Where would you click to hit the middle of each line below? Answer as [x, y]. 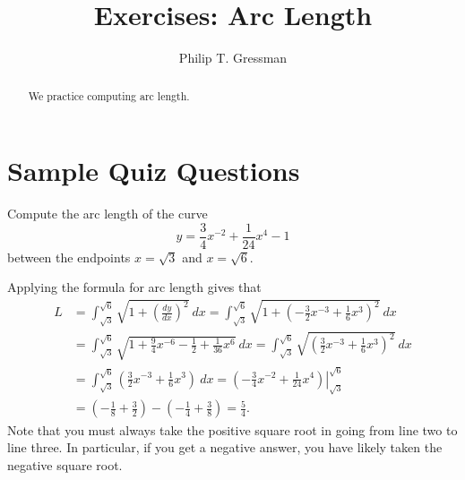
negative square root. [65, 464]
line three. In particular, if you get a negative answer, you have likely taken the [225, 447]
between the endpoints [69, 257]
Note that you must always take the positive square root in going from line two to [232, 429]
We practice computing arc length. [109, 95]
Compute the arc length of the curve [108, 214]
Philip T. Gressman [233, 58]
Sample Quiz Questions [154, 171]
